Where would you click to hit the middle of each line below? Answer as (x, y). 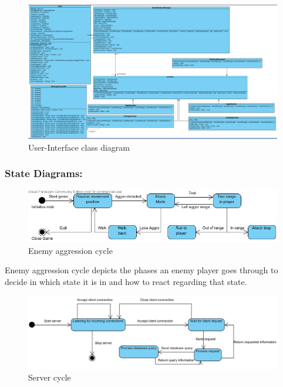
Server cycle (50, 377)
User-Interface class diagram (79, 147)
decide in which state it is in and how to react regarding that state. (126, 281)
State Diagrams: (44, 173)
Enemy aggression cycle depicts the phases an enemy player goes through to (141, 270)
